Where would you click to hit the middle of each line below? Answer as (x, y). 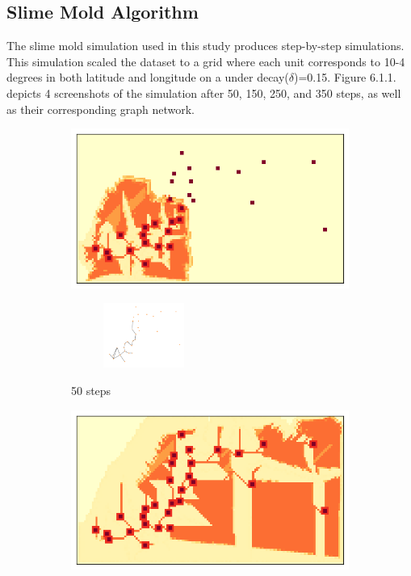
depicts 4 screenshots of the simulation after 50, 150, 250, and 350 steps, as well (204, 92)
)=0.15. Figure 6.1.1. (345, 77)
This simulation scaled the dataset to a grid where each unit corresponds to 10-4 (206, 61)
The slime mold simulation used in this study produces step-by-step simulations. (205, 46)
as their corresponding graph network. (101, 109)
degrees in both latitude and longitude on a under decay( (148, 77)
